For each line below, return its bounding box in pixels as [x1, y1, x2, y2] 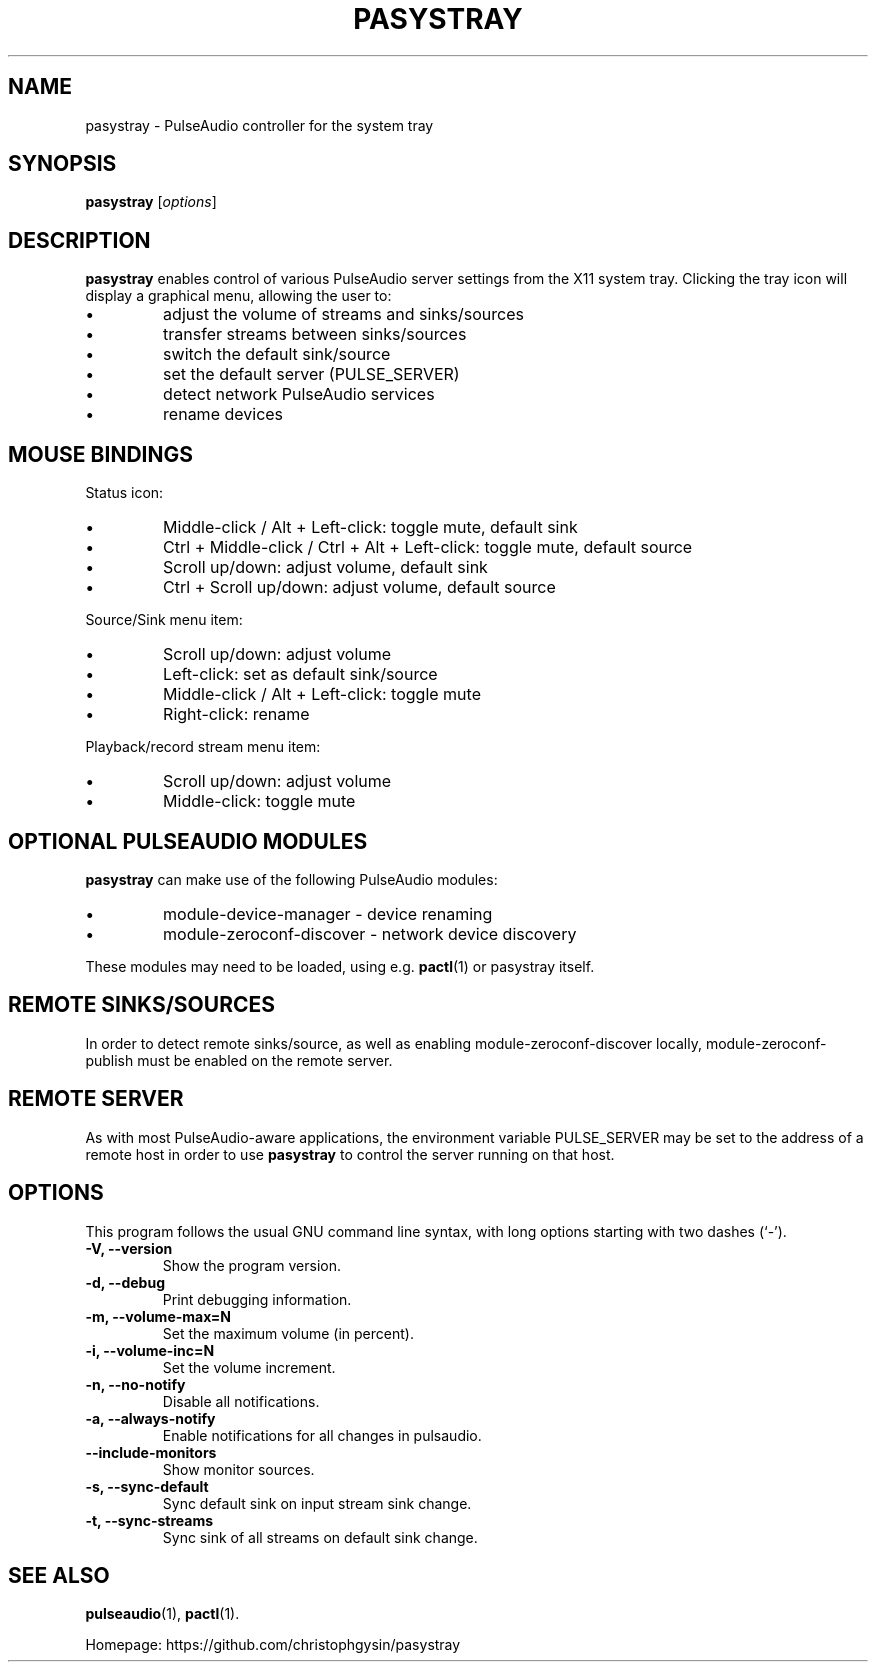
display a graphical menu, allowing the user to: [85, 287, 392, 305]
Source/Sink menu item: [85, 611, 243, 629]
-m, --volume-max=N [85, 1307, 232, 1325]
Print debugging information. [162, 1290, 352, 1308]
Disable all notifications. [162, 1392, 320, 1410]
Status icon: [85, 484, 164, 502]
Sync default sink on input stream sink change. [162, 1494, 472, 1512]
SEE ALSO [8, 1562, 110, 1588]
